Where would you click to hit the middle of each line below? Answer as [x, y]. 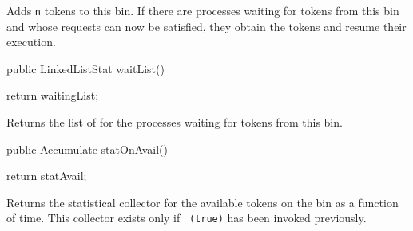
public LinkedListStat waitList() [85, 68]
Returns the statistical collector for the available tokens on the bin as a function [203, 202]
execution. [31, 42]
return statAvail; [47, 176]
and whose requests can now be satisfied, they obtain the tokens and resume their [206, 26]
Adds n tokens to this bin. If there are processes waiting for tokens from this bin [203, 10]
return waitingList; [53, 95]
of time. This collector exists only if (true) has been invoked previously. [187, 218]
